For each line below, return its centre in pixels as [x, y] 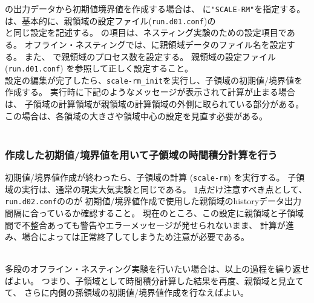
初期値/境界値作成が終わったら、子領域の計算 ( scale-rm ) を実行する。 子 [151, 177]
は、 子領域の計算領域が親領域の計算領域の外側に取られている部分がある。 [155, 104]
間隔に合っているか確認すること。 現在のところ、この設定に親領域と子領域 [154, 212]
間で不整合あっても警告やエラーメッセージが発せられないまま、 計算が [145, 225]
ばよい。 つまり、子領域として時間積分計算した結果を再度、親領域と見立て [154, 280]
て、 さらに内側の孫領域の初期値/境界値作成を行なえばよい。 [127, 292]
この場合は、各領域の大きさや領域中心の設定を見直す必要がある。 [136, 115]
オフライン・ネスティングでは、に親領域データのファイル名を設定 [155, 44]
